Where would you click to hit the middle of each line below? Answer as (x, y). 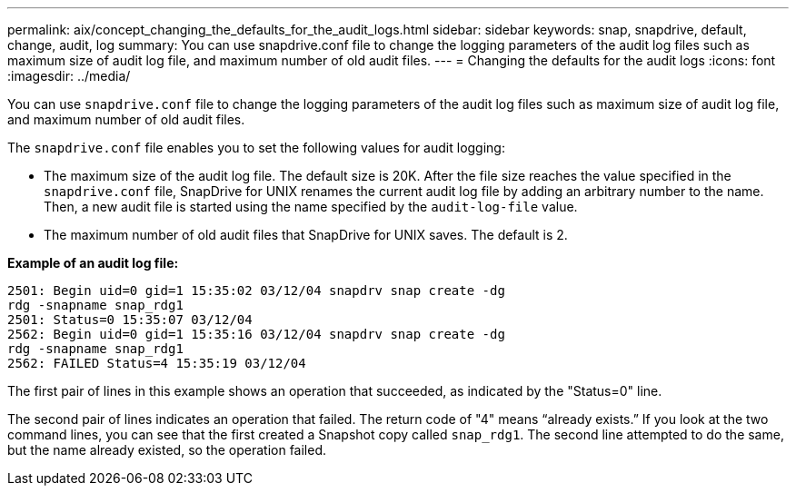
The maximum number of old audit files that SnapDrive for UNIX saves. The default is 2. (306, 235)
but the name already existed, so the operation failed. (167, 450)
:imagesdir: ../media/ (69, 76)
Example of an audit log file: (93, 263)
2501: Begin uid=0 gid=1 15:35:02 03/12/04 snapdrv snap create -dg (256, 291)
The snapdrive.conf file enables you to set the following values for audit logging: (256, 148)
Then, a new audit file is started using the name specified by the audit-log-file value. (311, 207)
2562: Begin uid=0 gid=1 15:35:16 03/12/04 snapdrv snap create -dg (256, 334)
